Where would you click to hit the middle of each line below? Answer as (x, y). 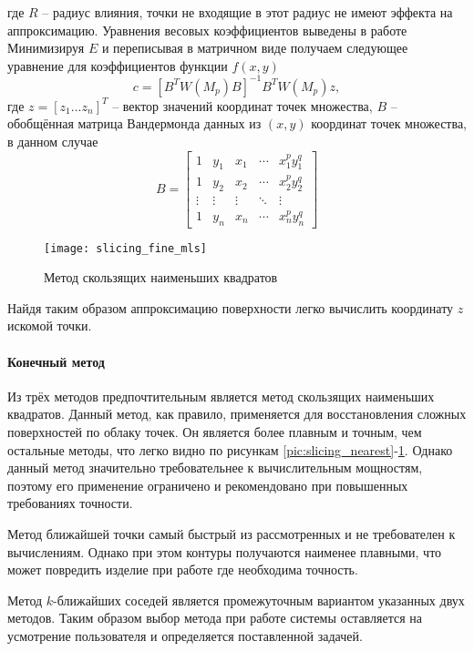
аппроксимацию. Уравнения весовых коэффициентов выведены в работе (207, 30)
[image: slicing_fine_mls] (125, 248)
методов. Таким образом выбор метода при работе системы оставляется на (215, 618)
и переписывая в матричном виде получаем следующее (255, 48)
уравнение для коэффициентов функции (118, 65)
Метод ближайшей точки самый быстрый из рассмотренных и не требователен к (232, 533)
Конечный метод (56, 361)
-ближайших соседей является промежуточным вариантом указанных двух (259, 600)
